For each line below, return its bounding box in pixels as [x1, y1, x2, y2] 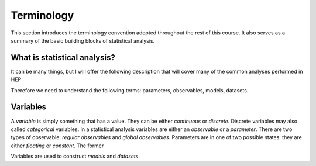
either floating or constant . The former [11, 142, 104, 149]
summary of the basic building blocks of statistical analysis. [11, 37, 155, 44]
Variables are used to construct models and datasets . [11, 153, 140, 160]
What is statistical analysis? [11, 53, 115, 63]
